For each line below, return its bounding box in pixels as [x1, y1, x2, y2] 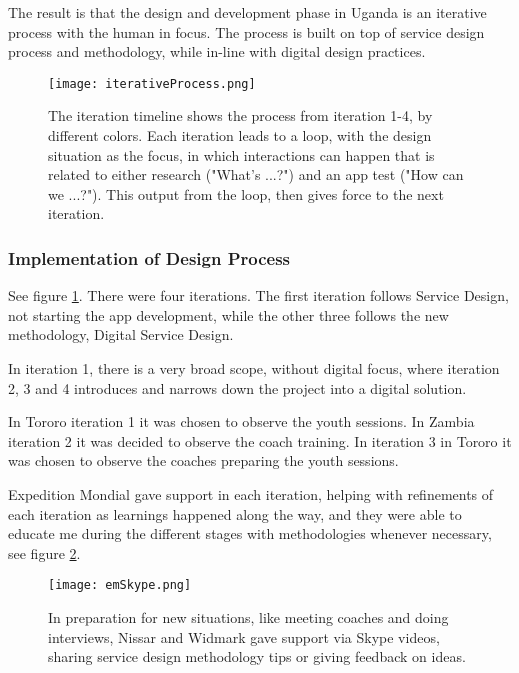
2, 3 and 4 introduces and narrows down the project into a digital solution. [8, 377, 467, 398]
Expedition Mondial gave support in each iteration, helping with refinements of [8, 483, 494, 504]
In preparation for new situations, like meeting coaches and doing [48, 607, 449, 627]
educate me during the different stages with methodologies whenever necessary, [8, 523, 492, 544]
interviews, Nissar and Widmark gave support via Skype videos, [48, 626, 440, 647]
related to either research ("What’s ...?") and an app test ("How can [48, 164, 464, 185]
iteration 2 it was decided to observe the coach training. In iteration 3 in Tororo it [8, 430, 512, 451]
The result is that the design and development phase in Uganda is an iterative [8, 2, 487, 22]
